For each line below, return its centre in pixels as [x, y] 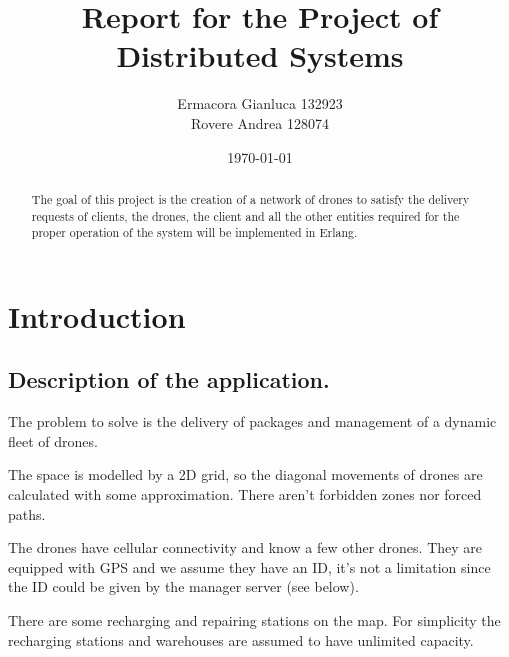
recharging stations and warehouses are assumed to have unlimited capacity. [241, 639]
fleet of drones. [53, 440]
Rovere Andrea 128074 [260, 122]
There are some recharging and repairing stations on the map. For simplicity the [254, 620]
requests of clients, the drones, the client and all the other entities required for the [245, 215]
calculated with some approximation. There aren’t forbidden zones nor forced [245, 494]
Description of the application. [169, 379]
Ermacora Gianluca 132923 [260, 103]
